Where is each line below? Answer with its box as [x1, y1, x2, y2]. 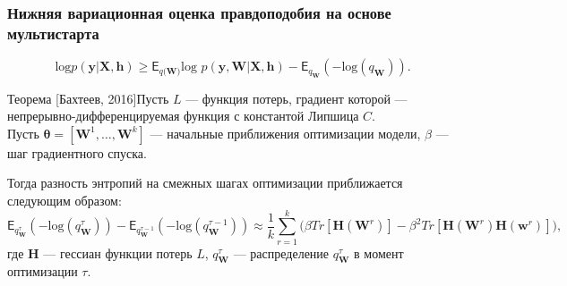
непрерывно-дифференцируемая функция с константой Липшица [7, 106, 359, 125]
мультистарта [7, 21, 99, 44]
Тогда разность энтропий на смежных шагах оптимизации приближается [7, 173, 403, 192]
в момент [354, 243, 404, 262]
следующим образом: [7, 190, 122, 209]
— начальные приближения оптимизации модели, [150, 123, 421, 142]
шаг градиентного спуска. [7, 143, 147, 162]
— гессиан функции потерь [43, 243, 193, 262]
